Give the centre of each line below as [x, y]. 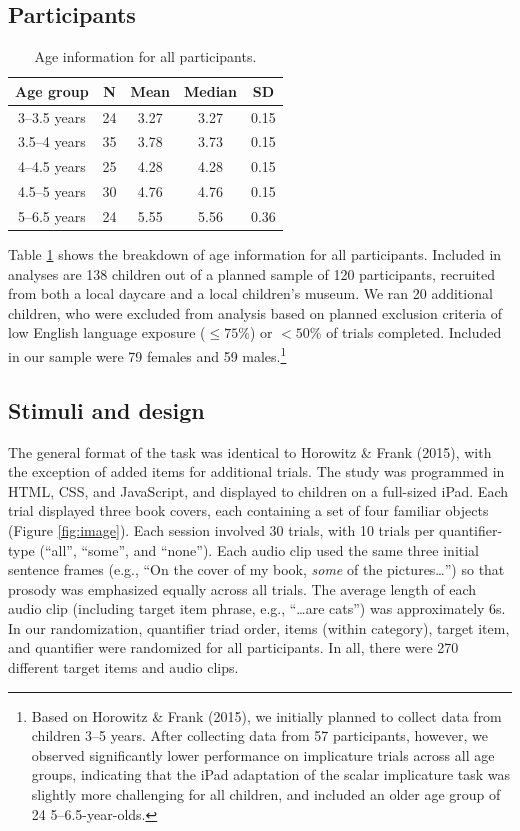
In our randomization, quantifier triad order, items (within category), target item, [259, 627]
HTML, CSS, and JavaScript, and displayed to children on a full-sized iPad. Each [258, 490]
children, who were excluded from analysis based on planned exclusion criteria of [255, 312]
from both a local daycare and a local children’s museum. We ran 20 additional [250, 293]
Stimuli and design [106, 409]
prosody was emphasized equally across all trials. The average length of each [242, 588]
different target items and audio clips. [123, 667]
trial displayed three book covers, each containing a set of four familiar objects [248, 510]
